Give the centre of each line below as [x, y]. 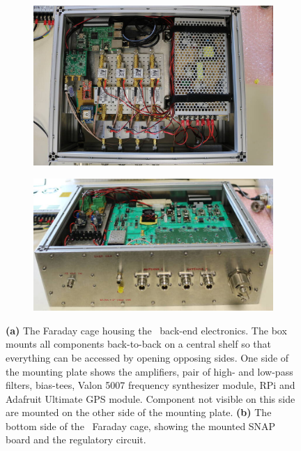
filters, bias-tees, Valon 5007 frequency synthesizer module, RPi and [150, 385]
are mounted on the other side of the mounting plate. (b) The [139, 412]
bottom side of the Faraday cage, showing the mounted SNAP [141, 426]
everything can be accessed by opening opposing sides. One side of [147, 357]
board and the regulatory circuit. [76, 439]
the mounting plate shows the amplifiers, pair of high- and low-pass [149, 371]
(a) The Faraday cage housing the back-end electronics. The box [146, 330]
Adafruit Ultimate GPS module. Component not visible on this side [150, 398]
